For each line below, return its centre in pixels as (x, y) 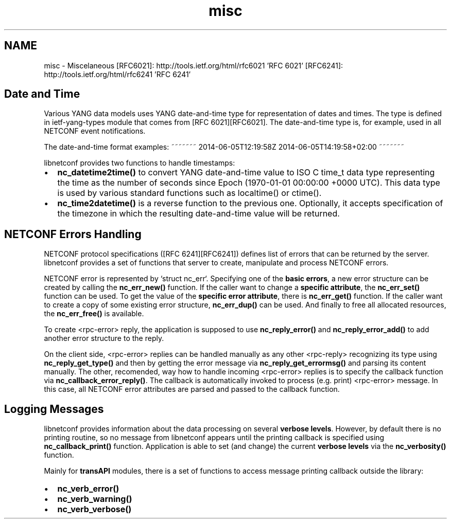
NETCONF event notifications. (95, 131)
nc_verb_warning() (95, 499)
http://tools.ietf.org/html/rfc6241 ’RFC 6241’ (117, 74)
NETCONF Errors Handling (73, 234)
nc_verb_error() (88, 489)
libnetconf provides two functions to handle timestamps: (140, 163)
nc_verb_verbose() (94, 509)
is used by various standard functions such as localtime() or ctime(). (189, 193)
